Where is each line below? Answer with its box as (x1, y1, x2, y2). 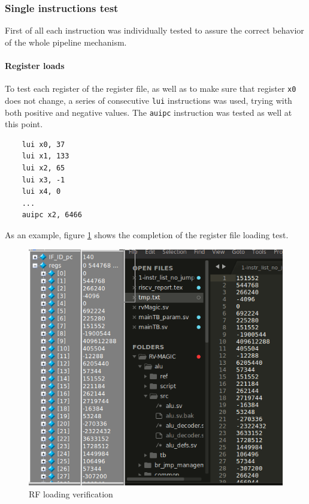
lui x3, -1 (22, 175, 65, 184)
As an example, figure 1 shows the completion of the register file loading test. (5, 228, 289, 241)
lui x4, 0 (22, 187, 61, 196)
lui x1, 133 (22, 152, 69, 161)
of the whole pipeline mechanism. (5, 35, 127, 48)
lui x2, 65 (22, 163, 65, 172)
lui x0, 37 (22, 140, 65, 149)
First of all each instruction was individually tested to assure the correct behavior (5, 24, 304, 37)
